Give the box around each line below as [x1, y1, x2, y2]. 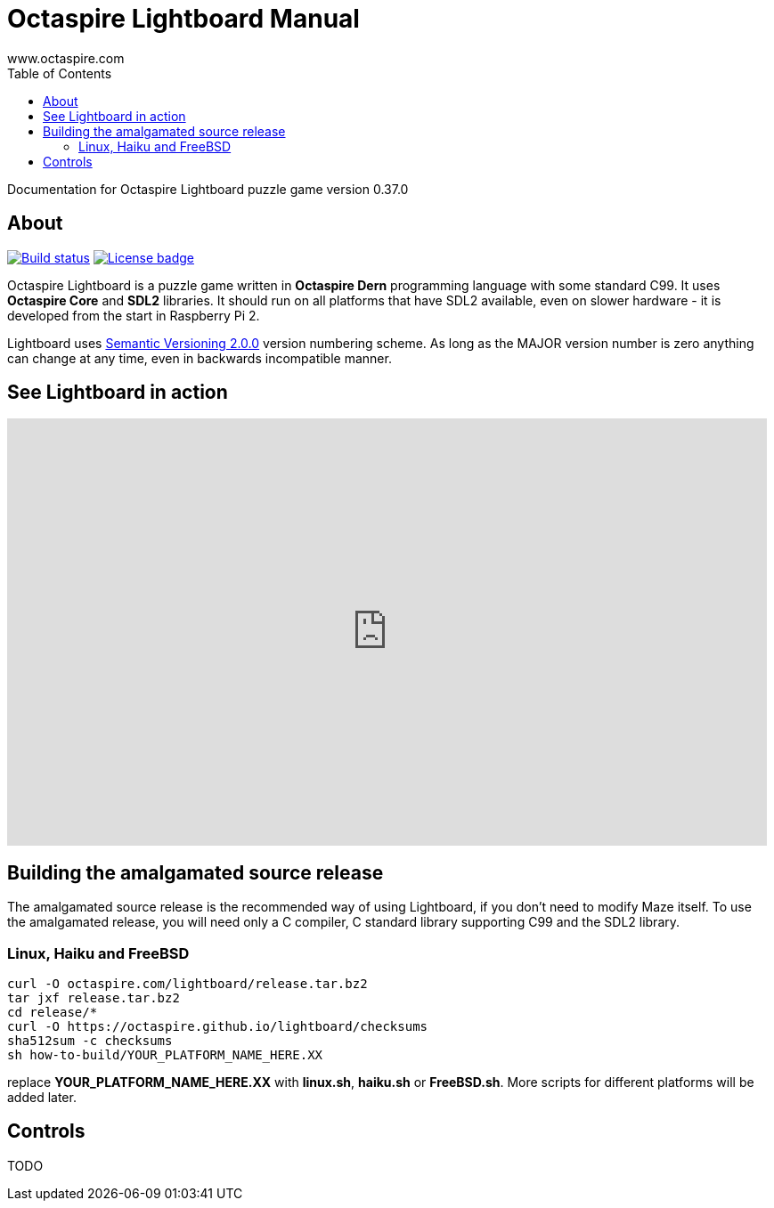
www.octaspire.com [7, 50, 125, 66]
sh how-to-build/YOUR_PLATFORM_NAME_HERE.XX [7, 1048, 323, 1063]
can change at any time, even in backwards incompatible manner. [7, 350, 392, 366]
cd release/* [7, 1005, 98, 1020]
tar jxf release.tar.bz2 [7, 991, 180, 1006]
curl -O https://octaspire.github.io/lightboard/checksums [7, 1019, 428, 1034]
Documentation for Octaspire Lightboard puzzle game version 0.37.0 [7, 181, 409, 197]
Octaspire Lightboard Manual [7, 4, 360, 34]
